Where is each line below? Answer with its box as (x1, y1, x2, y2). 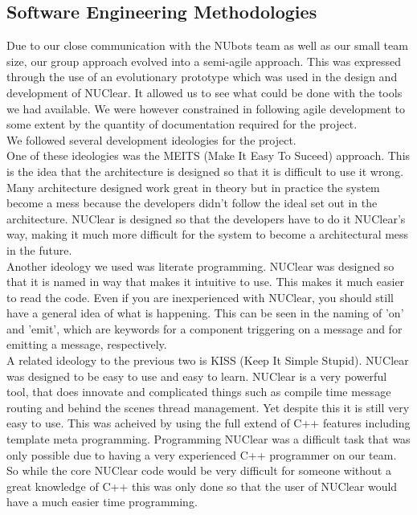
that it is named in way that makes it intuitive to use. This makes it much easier (6, 273, 405, 290)
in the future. (6, 241, 72, 258)
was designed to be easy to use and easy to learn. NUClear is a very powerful (6, 367, 387, 384)
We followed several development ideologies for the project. (6, 131, 296, 148)
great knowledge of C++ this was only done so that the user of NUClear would (6, 477, 398, 494)
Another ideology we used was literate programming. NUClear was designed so (6, 257, 395, 274)
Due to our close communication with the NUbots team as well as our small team (6, 37, 408, 54)
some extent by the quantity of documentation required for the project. (6, 116, 358, 133)
